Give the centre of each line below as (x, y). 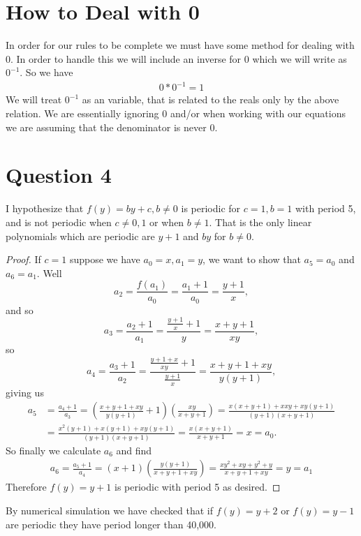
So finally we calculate (53, 450)
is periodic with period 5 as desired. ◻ (198, 487)
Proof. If (23, 259)
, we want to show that (252, 259)
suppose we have (105, 259)
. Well (49, 273)
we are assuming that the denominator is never (106, 127)
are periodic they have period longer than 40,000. (111, 524)
